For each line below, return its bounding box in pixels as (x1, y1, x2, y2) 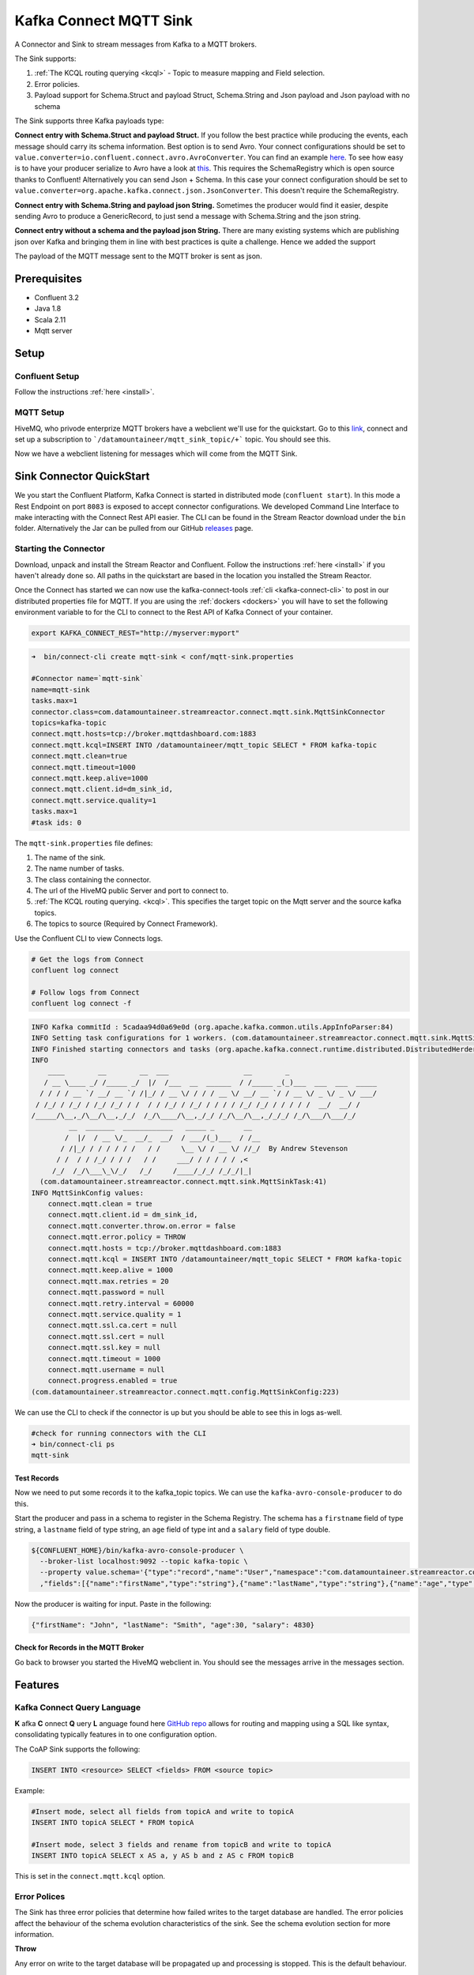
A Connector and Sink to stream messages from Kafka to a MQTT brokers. (14, 39, 257, 49)
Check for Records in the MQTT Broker (14, 1643, 145, 1653)
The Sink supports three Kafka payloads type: (14, 115, 164, 126)
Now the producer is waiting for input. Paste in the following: (14, 1599, 213, 1608)
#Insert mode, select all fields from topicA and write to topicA (31, 1807, 294, 1816)
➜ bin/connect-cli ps (31, 1440, 115, 1449)
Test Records (14, 1473, 59, 1483)
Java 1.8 (34, 304, 62, 314)
